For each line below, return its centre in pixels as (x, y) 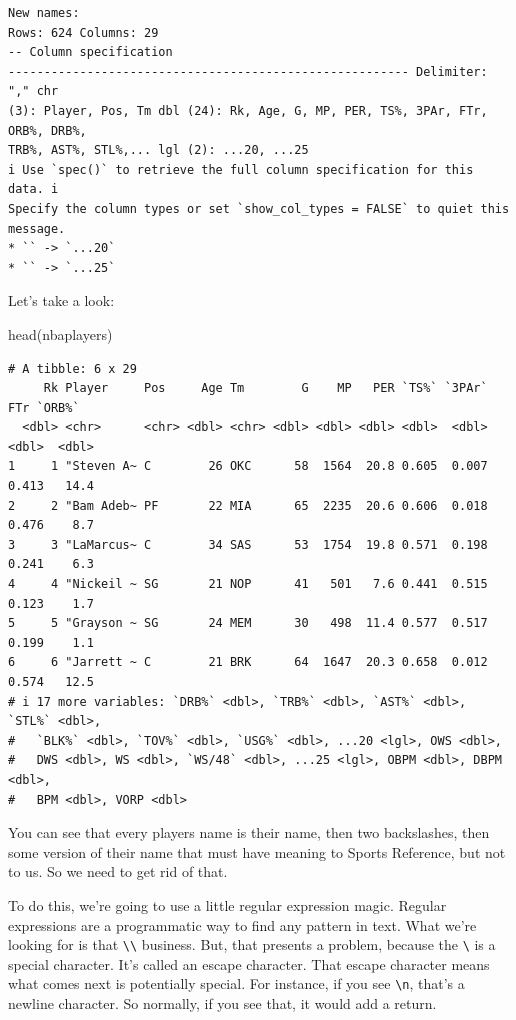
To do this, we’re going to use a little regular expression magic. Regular (227, 904)
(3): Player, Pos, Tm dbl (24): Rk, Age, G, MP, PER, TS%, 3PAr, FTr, (248, 110)
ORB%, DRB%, (47, 130)
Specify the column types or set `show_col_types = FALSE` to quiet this (259, 208)
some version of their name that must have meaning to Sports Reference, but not (257, 851)
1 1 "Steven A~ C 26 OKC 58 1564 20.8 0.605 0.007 (248, 466)
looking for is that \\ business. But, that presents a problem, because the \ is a (252, 944)
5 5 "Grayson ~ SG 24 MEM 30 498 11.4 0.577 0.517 (248, 623)
